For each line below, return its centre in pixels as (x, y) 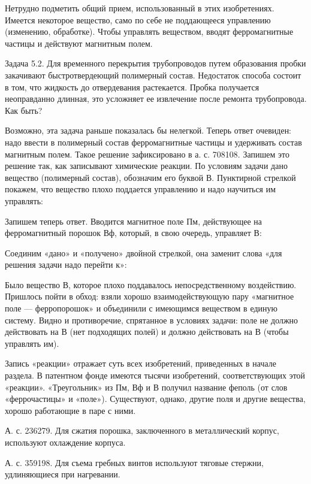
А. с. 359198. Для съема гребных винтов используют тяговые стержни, (134, 462)
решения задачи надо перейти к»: (66, 264)
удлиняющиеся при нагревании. (63, 474)
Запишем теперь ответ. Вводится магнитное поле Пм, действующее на (134, 221)
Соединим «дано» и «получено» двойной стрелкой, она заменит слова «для (144, 252)
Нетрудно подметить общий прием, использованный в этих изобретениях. (140, 8)
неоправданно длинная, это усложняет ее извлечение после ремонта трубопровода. (156, 99)
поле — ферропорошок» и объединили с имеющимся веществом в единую (141, 308)
